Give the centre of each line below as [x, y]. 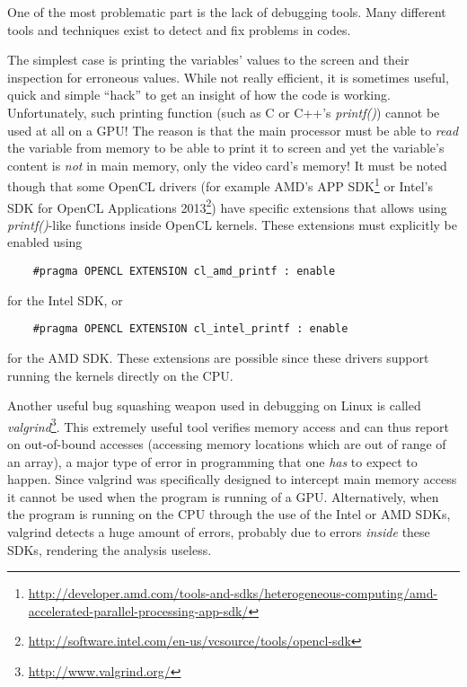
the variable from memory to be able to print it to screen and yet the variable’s [226, 148]
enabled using [45, 242]
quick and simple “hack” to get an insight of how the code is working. [199, 95]
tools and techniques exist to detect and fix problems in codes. [179, 29]
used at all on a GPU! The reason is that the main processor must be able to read [233, 130]
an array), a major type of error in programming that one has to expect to [212, 461]
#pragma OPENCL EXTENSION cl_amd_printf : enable [184, 272]
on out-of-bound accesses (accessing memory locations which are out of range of [227, 443]
